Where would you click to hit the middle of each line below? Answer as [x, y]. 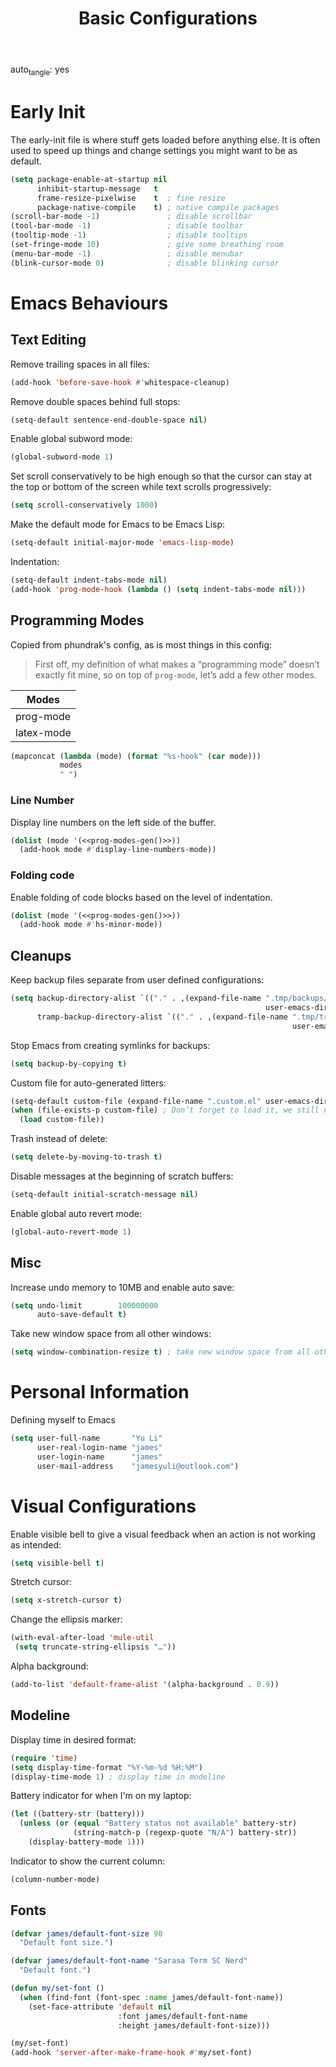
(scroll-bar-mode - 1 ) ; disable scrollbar [131, 217]
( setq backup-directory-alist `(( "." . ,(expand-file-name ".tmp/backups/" [171, 998]
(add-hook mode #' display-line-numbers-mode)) [118, 850]
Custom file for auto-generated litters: [88, 1083]
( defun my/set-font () [57, 1988]
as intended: [36, 1544]
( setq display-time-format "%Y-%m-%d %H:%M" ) [106, 1767]
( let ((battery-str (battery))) [77, 1814]
